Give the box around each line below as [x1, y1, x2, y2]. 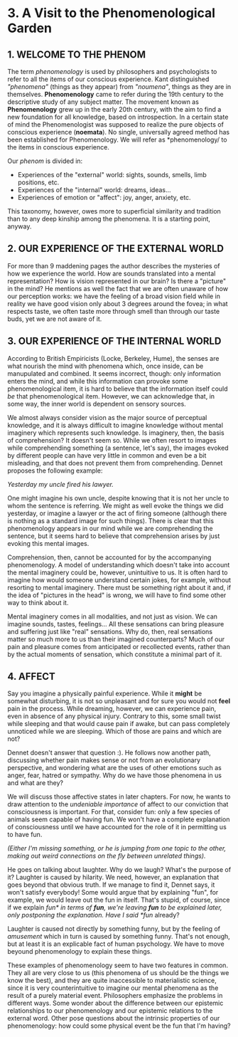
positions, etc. [17, 178, 60, 186]
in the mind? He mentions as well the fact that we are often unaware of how [7, 284, 229, 293]
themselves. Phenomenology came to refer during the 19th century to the [7, 90, 224, 98]
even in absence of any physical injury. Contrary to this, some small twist [7, 712, 221, 720]
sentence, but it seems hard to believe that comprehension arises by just [7, 532, 220, 540]
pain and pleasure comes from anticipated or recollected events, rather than [7, 642, 231, 651]
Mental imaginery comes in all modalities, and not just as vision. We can [7, 612, 218, 621]
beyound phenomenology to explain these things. [7, 947, 153, 956]
